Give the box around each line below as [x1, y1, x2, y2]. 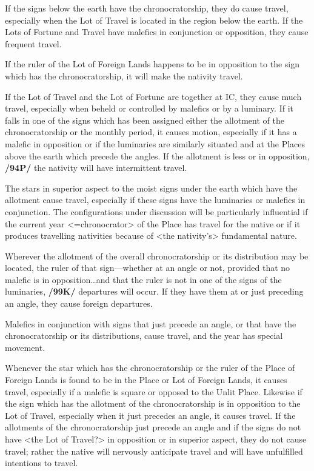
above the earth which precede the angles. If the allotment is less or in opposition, [5, 149, 310, 162]
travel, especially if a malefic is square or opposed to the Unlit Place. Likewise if [5, 385, 302, 398]
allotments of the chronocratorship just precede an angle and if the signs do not [5, 421, 301, 433]
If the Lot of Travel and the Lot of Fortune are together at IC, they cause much [5, 90, 302, 102]
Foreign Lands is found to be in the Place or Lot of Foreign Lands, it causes [5, 373, 287, 386]
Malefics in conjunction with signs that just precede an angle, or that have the [5, 317, 296, 330]
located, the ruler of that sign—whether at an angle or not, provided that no [5, 261, 290, 274]
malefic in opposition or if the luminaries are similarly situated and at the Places [5, 137, 306, 150]
